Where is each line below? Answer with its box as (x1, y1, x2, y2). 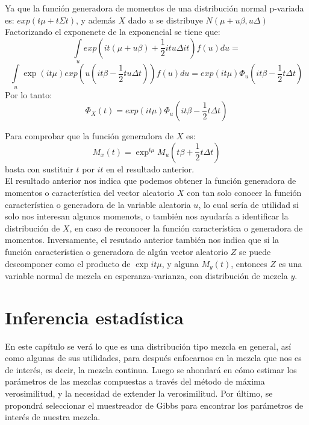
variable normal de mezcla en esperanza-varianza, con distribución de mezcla (5, 269, 288, 282)
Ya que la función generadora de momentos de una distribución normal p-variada (5, 2, 304, 14)
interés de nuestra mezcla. (5, 411, 101, 423)
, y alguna (161, 257, 199, 269)
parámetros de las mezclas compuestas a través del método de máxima (5, 375, 265, 388)
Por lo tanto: (5, 88, 52, 101)
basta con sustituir (5, 162, 73, 175)
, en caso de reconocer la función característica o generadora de (69, 221, 303, 234)
